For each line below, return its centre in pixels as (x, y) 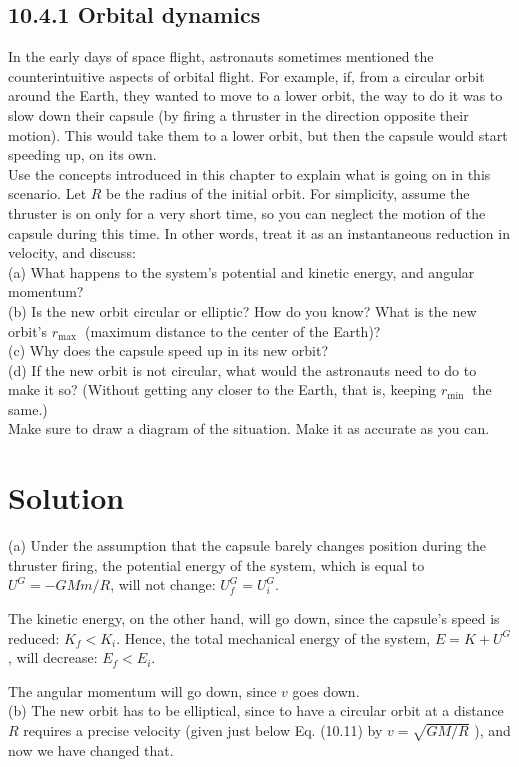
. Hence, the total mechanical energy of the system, (273, 637)
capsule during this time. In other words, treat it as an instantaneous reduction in (259, 232)
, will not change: (163, 584)
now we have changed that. (91, 749)
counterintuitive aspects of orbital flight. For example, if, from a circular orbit (246, 75)
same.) (28, 408)
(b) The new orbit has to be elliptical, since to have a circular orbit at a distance (256, 710)
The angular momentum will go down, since (142, 690)
